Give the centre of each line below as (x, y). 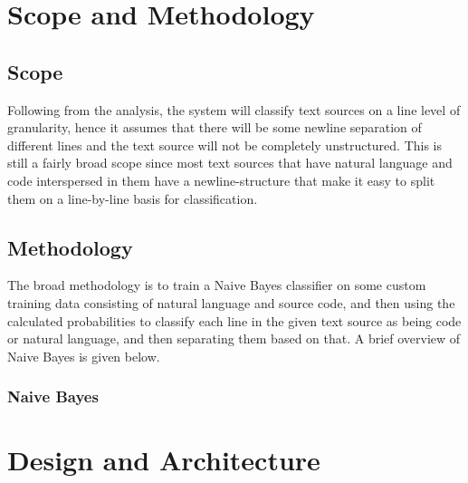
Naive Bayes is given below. (84, 356)
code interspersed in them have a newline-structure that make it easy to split (221, 180)
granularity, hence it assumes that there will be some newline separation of (215, 127)
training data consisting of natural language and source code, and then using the (231, 302)
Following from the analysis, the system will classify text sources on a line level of (234, 109)
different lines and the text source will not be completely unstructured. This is (225, 145)
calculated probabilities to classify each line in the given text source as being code (234, 320)
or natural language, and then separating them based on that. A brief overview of (234, 338)
